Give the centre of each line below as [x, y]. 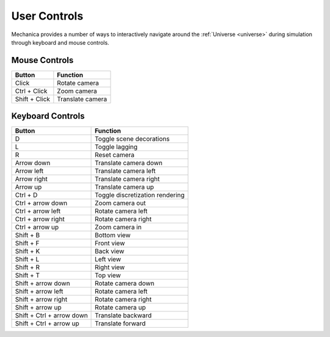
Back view [110, 251]
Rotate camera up [120, 308]
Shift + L [27, 259]
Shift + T [27, 275]
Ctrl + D [26, 195]
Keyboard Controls [48, 116]
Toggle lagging [116, 147]
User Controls [47, 16]
